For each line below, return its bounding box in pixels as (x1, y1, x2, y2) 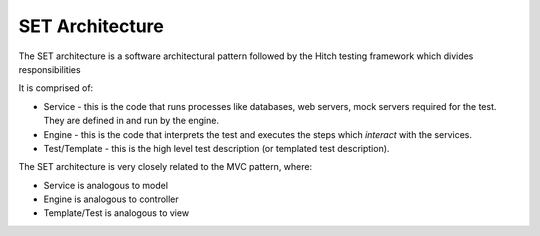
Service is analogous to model (43, 179, 169, 191)
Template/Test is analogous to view (43, 207, 190, 219)
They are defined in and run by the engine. (43, 115, 220, 127)
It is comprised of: (18, 82, 94, 94)
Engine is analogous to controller (43, 193, 179, 205)
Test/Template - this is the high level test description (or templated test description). (43, 142, 390, 154)
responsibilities (18, 63, 81, 75)
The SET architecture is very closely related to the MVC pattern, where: (18, 161, 313, 173)
